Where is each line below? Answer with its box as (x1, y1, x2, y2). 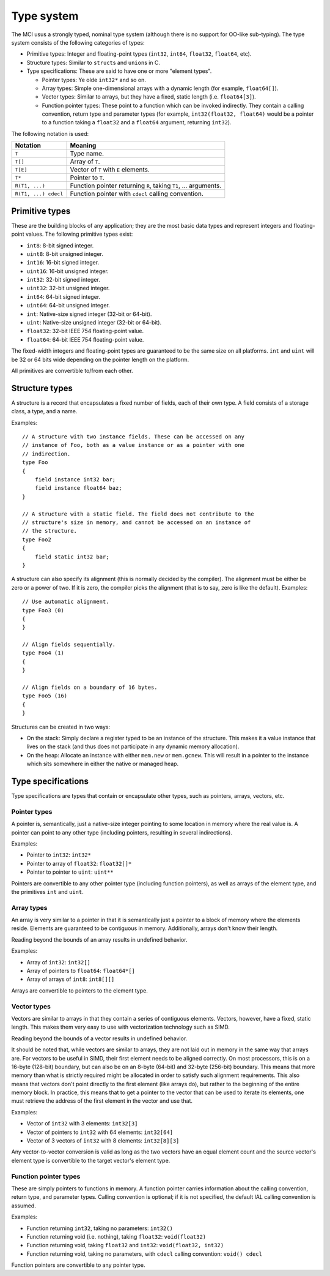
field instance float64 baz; (34, 484, 122, 492)
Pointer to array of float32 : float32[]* (26, 860, 132, 867)
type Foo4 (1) (22, 650, 64, 656)
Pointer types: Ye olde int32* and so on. (42, 76, 147, 83)
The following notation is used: (11, 130, 89, 137)
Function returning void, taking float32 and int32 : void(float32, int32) (26, 1242, 224, 1249)
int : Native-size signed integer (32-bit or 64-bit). (26, 310, 152, 318)
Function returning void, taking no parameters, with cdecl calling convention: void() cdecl (26, 1250, 263, 1258)
